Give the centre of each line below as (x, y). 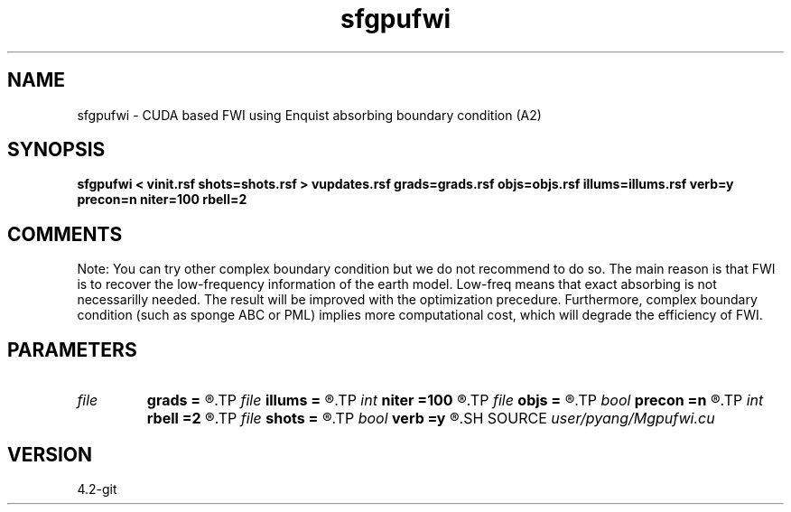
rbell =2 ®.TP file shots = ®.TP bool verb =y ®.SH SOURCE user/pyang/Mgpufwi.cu (431, 419)
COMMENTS (65, 234)
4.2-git (97, 489)
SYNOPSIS (56, 150)
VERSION (50, 454)
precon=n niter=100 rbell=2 (162, 200)
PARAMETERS (72, 349)
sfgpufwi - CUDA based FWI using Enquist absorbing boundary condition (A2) (309, 115)
